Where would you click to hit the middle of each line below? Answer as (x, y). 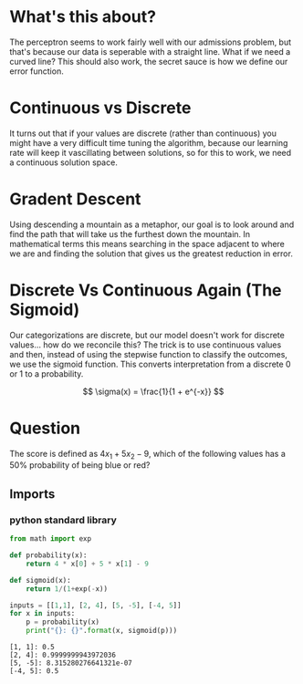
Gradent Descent (75, 199)
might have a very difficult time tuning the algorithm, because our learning (149, 142)
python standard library (63, 520)
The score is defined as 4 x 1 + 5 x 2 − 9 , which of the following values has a (147, 455)
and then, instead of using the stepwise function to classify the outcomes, (148, 354)
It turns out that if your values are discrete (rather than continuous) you (143, 133)
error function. (37, 71)
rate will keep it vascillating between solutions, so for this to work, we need (151, 152)
